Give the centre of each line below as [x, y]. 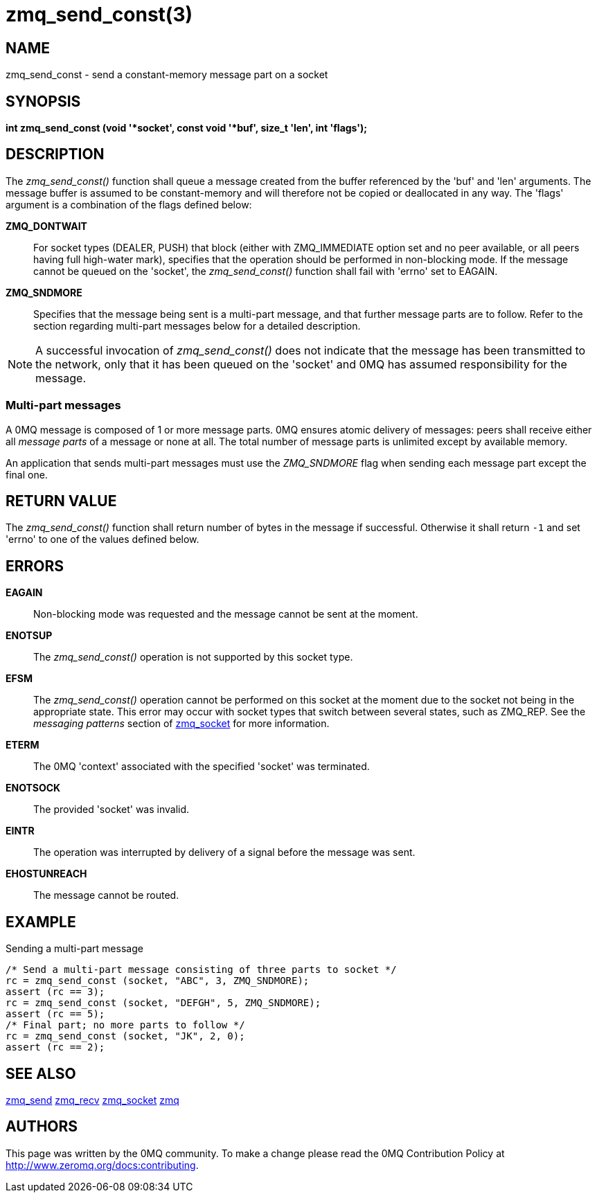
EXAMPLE [41, 922]
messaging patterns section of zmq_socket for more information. [181, 724]
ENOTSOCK [33, 788]
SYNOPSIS [43, 101]
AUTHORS [42, 1127]
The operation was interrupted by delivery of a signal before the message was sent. [224, 852]
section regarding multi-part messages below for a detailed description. [197, 325]
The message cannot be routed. [106, 895]
